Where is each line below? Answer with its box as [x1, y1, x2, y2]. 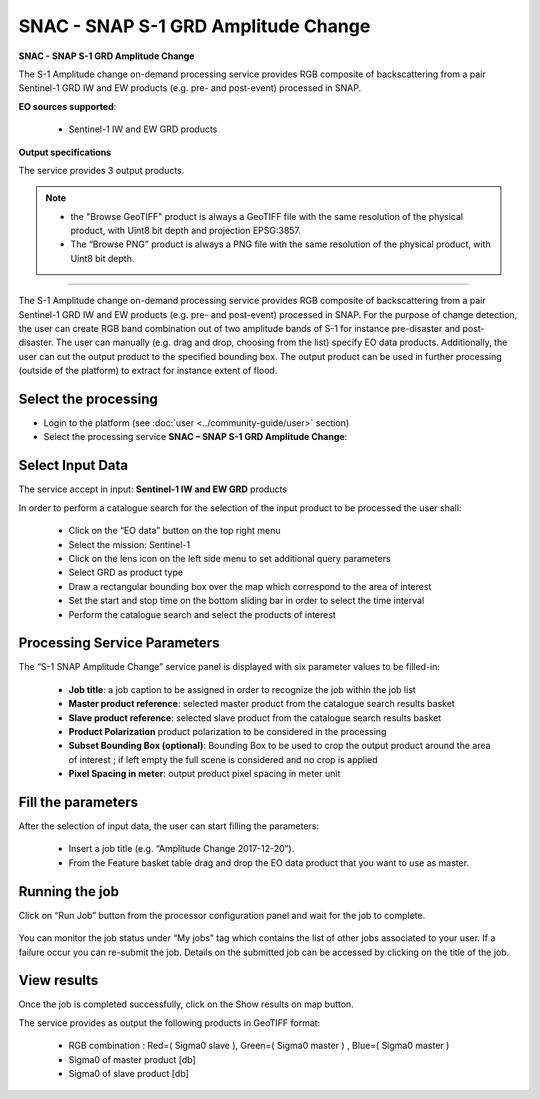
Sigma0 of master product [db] [68, 1053, 197, 1065]
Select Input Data [18, 457, 129, 474]
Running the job [18, 883, 120, 900]
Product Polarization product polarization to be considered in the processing [68, 725, 387, 737]
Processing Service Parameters [18, 635, 220, 652]
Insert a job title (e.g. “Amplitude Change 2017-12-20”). [68, 843, 295, 855]
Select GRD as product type [68, 566, 184, 579]
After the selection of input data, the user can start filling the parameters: [18, 820, 320, 832]
